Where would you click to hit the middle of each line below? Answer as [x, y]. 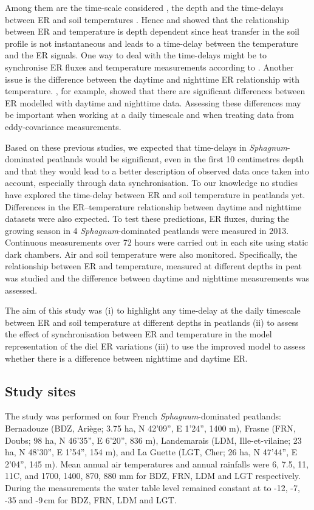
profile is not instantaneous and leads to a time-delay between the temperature [152, 43]
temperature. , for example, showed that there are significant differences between [155, 91]
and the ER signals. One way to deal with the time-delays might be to [136, 55]
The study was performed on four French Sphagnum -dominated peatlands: [143, 416]
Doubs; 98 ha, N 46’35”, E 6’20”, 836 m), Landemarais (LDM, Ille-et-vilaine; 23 [153, 440]
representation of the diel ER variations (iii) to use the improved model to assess [155, 346]
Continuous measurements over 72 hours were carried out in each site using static [157, 242]
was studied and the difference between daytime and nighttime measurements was [157, 278]
